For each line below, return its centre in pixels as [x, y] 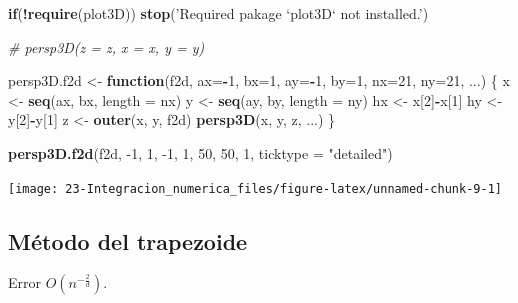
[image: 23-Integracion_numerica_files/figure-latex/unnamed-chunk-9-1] [255, 188]
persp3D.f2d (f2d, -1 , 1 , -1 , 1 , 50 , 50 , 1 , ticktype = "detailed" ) [200, 152]
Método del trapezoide [128, 240]
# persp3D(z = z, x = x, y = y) [106, 46]
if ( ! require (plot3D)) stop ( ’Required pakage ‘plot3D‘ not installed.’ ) [218, 13]
